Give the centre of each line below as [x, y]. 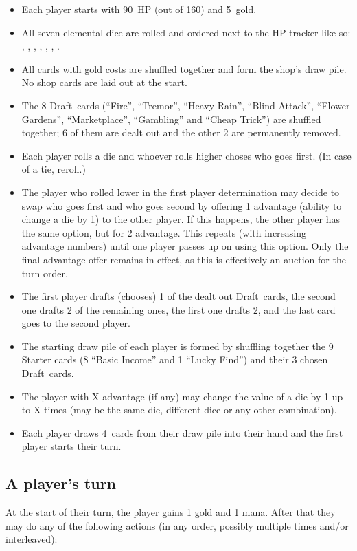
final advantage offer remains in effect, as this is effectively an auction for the [184, 259]
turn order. [45, 273]
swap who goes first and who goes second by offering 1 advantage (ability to [182, 205]
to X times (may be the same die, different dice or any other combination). [179, 410]
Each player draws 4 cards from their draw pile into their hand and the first [182, 432]
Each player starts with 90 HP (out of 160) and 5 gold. [139, 9]
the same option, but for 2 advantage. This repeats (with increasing [164, 232]
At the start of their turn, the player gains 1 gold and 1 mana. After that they [171, 512]
